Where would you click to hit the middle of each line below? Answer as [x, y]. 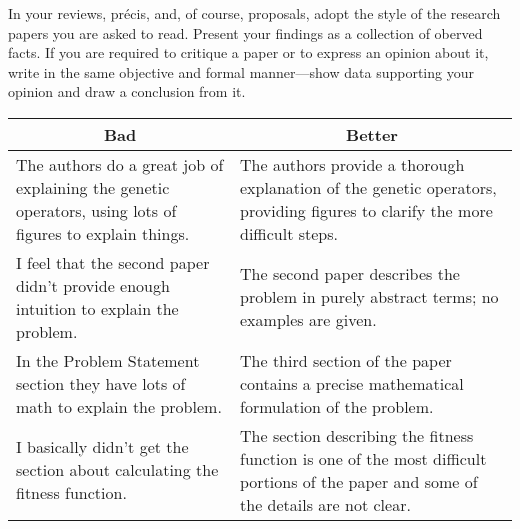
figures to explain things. [103, 233]
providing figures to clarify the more [366, 210]
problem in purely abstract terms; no [369, 297]
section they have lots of [101, 383]
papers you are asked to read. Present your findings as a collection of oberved [245, 32]
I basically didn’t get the [102, 447]
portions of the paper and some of [359, 481]
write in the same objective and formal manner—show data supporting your [241, 71]
